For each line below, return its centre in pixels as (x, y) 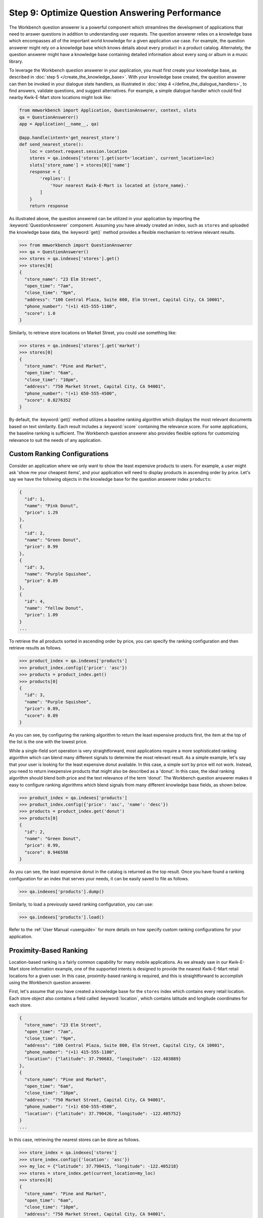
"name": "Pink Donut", (52, 506)
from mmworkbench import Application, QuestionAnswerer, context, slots (108, 110)
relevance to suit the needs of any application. (56, 440)
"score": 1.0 (40, 313)
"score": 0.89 (41, 715)
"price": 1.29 (41, 513)
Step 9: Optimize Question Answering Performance (115, 13)
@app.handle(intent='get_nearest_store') (69, 138)
